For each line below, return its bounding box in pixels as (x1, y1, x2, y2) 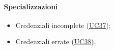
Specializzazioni (4, 1, 58, 11)
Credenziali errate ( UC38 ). (15, 36, 96, 47)
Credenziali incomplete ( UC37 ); (15, 20, 111, 30)
